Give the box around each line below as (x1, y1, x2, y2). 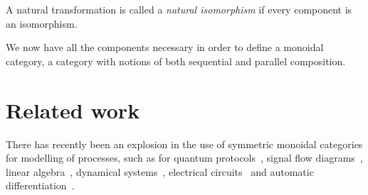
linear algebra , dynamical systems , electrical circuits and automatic (6, 164, 314, 179)
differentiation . (6, 178, 75, 193)
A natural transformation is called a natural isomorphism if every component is (6, 2, 352, 16)
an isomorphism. (6, 16, 78, 30)
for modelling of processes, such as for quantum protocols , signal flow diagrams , (6, 150, 363, 165)
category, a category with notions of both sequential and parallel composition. (6, 53, 346, 68)
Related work (6, 95, 140, 124)
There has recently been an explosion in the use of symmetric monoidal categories (6, 136, 363, 151)
